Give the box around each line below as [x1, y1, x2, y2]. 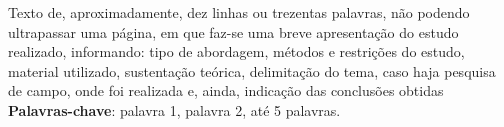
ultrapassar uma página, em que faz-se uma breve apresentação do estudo [8, 21, 459, 42]
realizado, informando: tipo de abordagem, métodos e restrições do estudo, [8, 41, 465, 62]
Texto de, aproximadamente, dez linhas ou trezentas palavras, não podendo [8, 2, 470, 22]
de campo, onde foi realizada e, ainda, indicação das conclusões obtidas [8, 80, 444, 101]
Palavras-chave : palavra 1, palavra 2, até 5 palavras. [8, 99, 341, 120]
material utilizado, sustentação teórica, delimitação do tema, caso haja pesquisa [8, 60, 496, 81]
